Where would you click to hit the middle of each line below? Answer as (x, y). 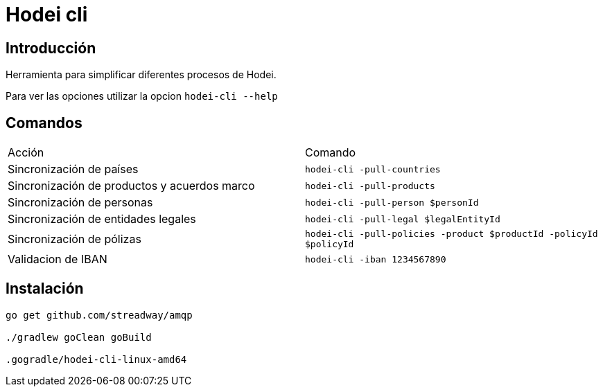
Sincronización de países (73, 169)
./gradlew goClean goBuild (79, 337)
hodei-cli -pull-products (370, 186)
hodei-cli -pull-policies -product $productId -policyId (452, 234)
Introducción (51, 48)
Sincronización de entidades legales (102, 219)
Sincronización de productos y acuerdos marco (131, 186)
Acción (26, 153)
